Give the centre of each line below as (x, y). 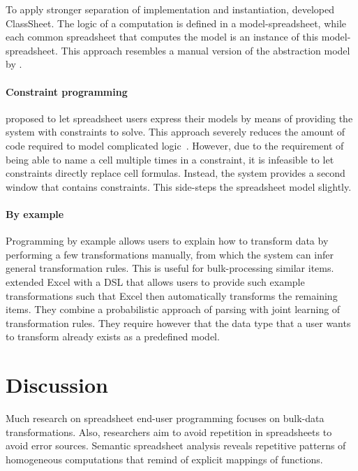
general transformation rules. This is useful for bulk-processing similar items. (170, 268)
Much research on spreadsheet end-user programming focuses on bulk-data (165, 418)
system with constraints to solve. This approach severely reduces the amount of (176, 132)
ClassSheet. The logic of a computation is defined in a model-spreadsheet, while (176, 23)
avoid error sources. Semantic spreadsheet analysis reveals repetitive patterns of (176, 445)
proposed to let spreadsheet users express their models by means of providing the (179, 118)
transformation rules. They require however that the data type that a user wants (178, 323)
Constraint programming (67, 91)
